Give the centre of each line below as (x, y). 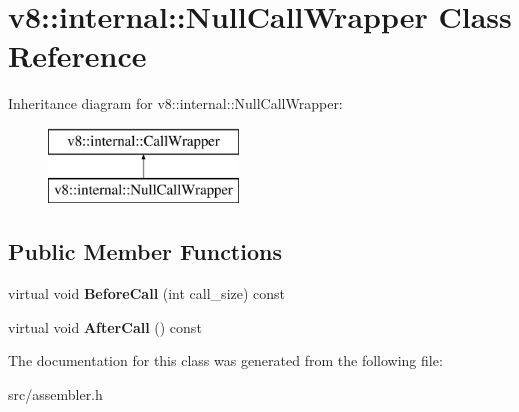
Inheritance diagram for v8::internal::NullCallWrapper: (175, 103)
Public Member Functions (145, 251)
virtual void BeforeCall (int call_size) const (147, 293)
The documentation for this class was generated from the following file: (225, 360)
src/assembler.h (55, 394)
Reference (77, 55)
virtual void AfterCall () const (105, 326)
